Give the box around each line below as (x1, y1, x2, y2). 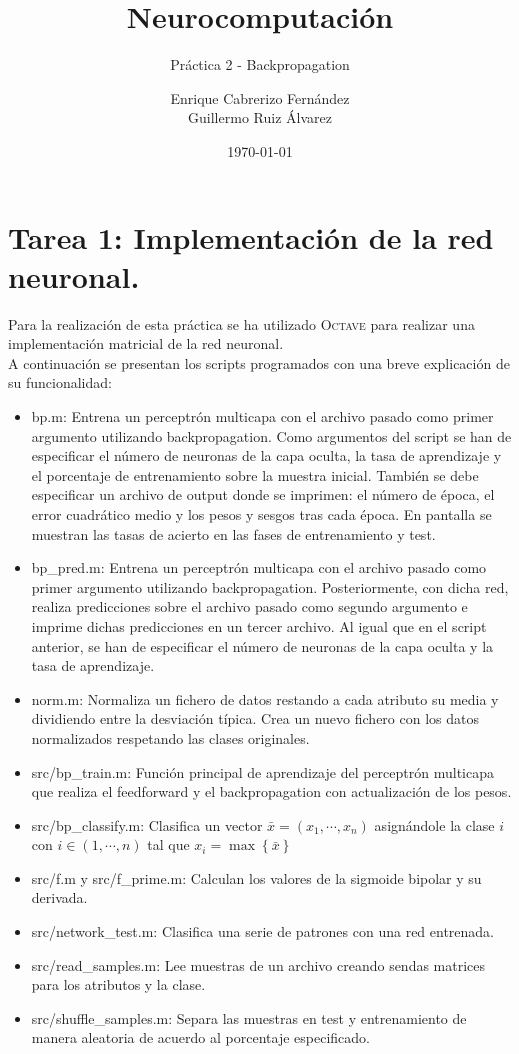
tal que (147, 834, 190, 855)
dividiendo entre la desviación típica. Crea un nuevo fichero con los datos (31, 708, 479, 729)
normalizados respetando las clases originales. (31, 727, 310, 748)
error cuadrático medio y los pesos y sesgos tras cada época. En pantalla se (31, 503, 492, 524)
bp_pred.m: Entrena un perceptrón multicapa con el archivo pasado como (31, 557, 487, 578)
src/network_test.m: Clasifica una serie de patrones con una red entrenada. (31, 921, 495, 942)
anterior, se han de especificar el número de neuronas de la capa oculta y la (31, 635, 494, 656)
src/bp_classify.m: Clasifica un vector (31, 814, 263, 835)
